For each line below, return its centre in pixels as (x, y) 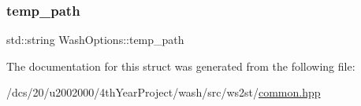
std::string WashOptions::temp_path (95, 40)
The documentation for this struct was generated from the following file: (181, 66)
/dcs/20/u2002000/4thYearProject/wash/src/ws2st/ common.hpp (164, 92)
